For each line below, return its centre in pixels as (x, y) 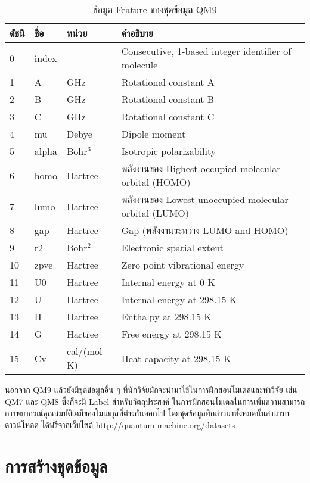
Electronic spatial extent (172, 247)
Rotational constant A (168, 82)
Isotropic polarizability (169, 151)
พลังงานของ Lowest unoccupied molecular (205, 199)
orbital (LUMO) (155, 213)
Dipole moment (154, 134)
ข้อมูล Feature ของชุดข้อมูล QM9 (155, 9)
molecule (139, 65)
